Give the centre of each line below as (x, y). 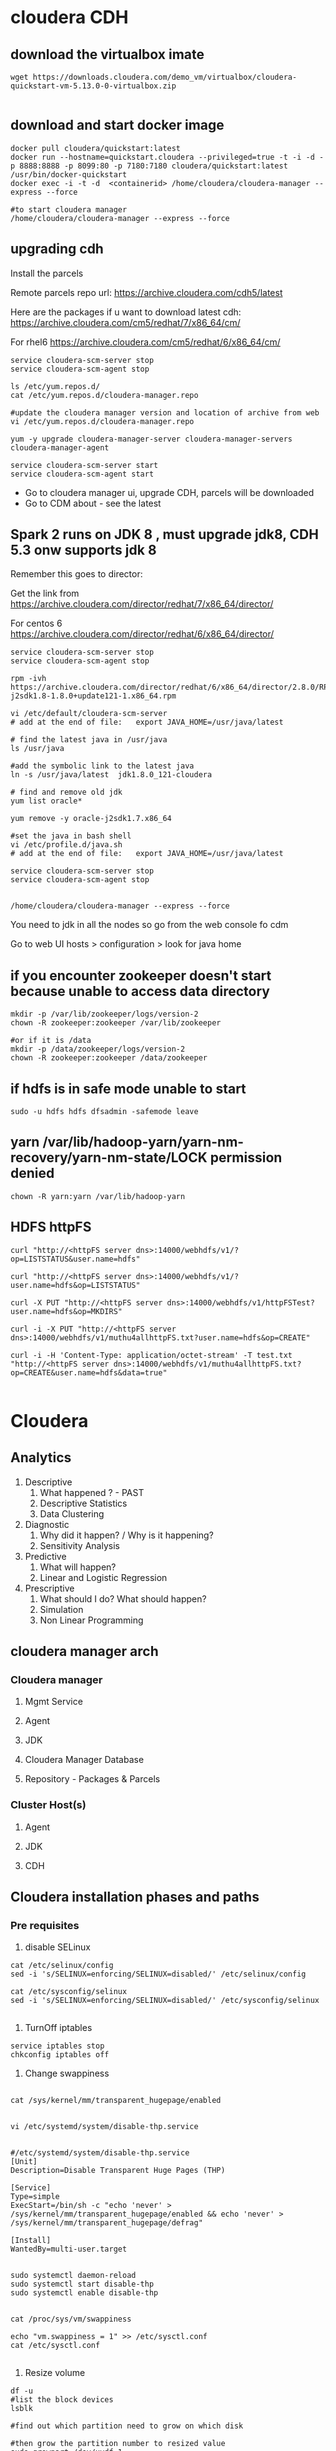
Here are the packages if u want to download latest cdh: (126, 312)
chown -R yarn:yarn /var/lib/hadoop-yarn (98, 1196)
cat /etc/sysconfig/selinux (69, 1992)
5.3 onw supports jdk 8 (83, 550)
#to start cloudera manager (69, 209)
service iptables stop (57, 2046)
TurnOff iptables (58, 2028)
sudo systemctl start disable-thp (82, 2284)
